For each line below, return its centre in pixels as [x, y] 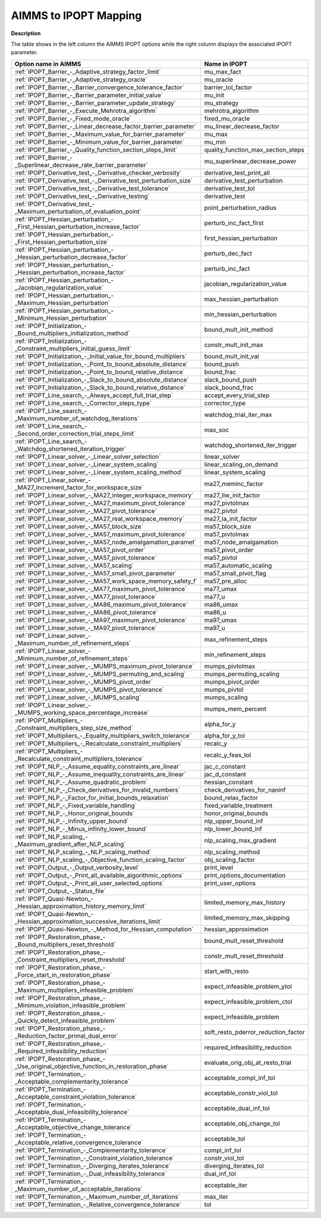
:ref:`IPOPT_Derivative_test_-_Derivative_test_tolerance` [92, 188]
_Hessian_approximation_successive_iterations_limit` [88, 921]
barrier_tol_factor [228, 87]
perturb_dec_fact [228, 253]
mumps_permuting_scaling [242, 673]
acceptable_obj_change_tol [242, 1123]
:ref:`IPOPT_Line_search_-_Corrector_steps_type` [83, 403]
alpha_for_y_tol [224, 735]
